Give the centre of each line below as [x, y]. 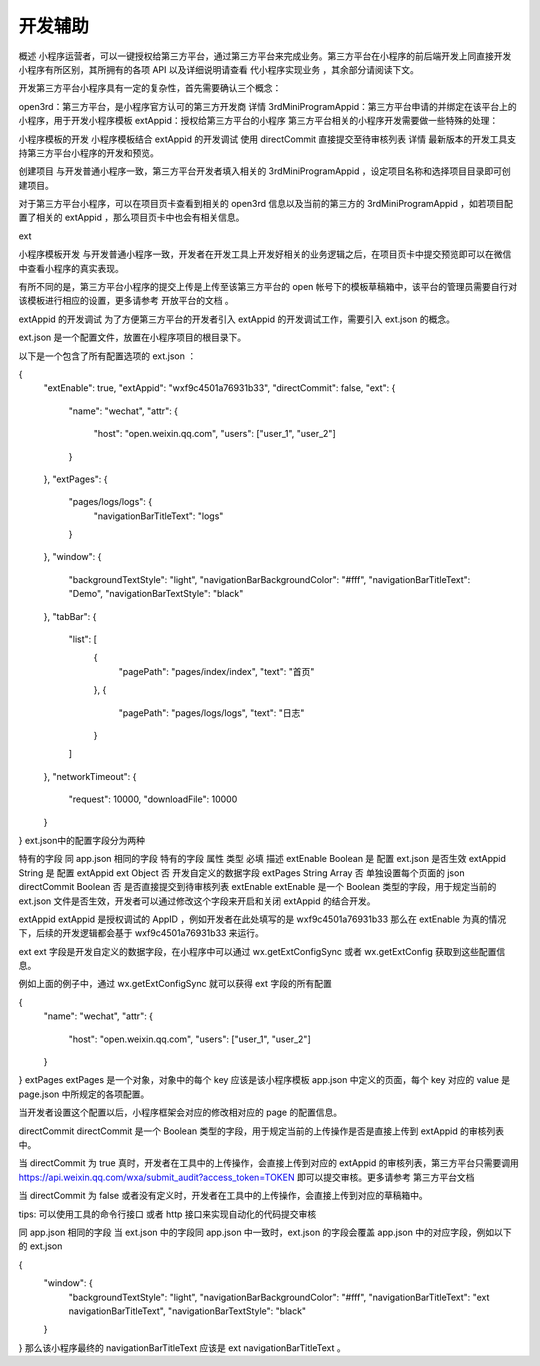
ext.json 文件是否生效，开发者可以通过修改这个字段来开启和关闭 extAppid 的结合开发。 [197, 901]
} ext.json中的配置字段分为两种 [81, 840]
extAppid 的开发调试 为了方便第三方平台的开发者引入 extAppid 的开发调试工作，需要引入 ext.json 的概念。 [236, 319]
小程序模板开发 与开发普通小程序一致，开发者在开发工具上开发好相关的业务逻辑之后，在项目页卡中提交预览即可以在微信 [265, 254]
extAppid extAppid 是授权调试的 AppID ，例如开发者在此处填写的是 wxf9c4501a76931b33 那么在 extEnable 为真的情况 [262, 919]
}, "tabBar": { [70, 616]
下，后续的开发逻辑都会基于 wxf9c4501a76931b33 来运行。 [141, 933]
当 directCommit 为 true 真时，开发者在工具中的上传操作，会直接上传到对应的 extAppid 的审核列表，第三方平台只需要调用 [268, 1163]
